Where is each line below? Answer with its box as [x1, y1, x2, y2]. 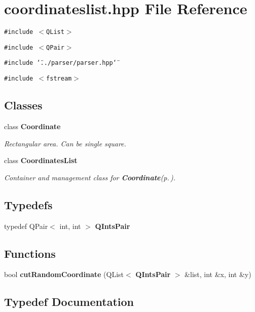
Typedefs [4, 197, 53, 212]
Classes [4, 97, 43, 113]
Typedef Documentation [4, 294, 134, 309]
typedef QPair [4, 220, 48, 231]
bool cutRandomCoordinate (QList [4, 269, 124, 280]
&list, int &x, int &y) [185, 269, 251, 280]
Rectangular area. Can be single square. [4, 138, 126, 148]
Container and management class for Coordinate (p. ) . [4, 172, 176, 182]
